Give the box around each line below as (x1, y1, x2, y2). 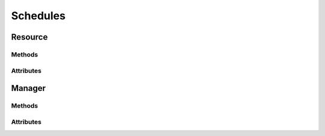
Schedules (11, 9, 66, 22)
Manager (11, 83, 46, 93)
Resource (11, 32, 48, 42)
